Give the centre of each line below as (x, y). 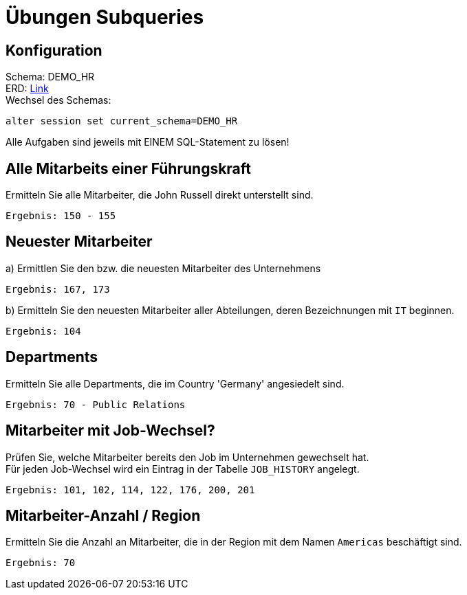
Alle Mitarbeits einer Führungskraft (129, 168)
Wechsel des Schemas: (58, 100)
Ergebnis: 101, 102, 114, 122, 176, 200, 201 (130, 490)
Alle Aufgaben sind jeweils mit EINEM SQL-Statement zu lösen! (148, 142)
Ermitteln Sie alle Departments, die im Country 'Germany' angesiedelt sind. (175, 383)
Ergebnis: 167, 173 (58, 289)
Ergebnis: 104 (43, 331)
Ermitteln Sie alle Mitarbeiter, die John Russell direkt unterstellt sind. (160, 195)
